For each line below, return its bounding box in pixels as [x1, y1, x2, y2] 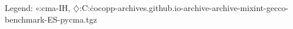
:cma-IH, [39, 2, 70, 13]
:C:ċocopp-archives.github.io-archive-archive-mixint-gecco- [79, 2, 289, 13]
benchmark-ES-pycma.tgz [5, 13, 97, 25]
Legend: [5, 2, 33, 13]
